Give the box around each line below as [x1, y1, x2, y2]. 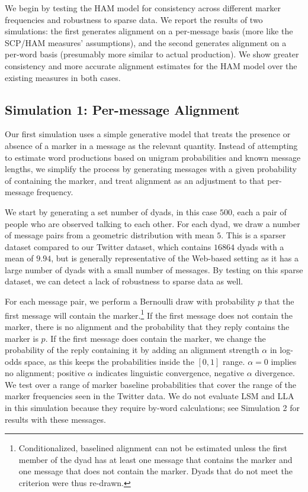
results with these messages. [5, 413, 106, 425]
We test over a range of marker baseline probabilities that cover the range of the [5, 378, 297, 390]
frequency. [36, 186, 73, 198]
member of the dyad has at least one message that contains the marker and [18, 453, 293, 465]
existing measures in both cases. [5, 71, 121, 83]
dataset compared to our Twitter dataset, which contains [5, 240, 211, 253]
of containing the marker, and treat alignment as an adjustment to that [5, 174, 265, 186]
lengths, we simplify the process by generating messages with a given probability [5, 163, 297, 175]
